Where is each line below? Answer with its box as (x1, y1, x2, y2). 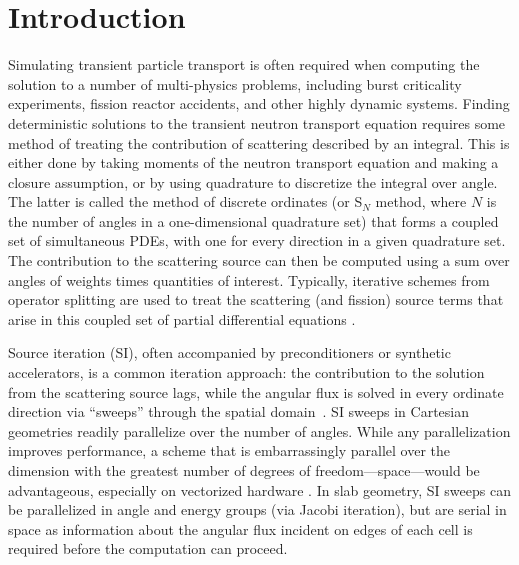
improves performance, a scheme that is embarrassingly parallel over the (8, 440, 451, 461)
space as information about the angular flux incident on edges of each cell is (8, 518, 473, 539)
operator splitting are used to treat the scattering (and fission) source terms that (8, 289, 504, 310)
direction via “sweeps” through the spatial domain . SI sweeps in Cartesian (8, 401, 470, 422)
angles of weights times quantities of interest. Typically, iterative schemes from (8, 269, 490, 290)
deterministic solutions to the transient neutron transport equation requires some (8, 112, 506, 133)
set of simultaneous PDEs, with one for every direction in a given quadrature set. (8, 230, 506, 251)
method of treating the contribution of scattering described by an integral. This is (8, 132, 510, 153)
